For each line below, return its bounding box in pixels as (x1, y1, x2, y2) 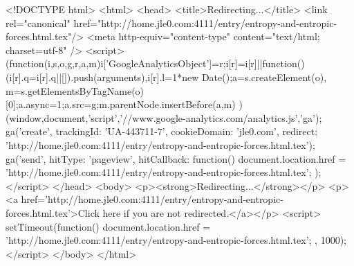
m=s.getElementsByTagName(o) (6, 83, 145, 98)
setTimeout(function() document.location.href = (6, 219, 211, 233)
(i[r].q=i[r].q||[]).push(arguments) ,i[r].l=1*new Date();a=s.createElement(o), (6, 69, 327, 84)
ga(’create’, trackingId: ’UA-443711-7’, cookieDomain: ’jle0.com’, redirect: (6, 124, 318, 139)
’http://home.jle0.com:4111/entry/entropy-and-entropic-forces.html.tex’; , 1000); (6, 233, 347, 247)
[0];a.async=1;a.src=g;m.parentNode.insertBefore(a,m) (6, 97, 236, 112)
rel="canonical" (6, 15, 71, 30)
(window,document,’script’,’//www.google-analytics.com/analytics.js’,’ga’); (6, 110, 322, 125)
